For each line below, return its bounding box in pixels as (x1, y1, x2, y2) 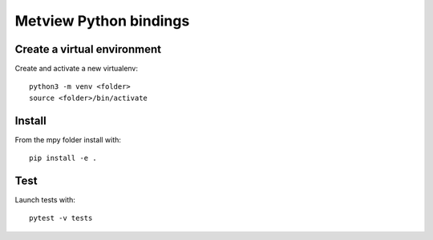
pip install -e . (29, 154, 97, 163)
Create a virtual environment (14, 42, 162, 56)
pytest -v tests (29, 214, 93, 223)
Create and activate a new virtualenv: (14, 64, 139, 74)
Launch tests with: (14, 195, 76, 205)
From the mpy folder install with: (14, 134, 122, 144)
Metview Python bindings (14, 12, 190, 30)
